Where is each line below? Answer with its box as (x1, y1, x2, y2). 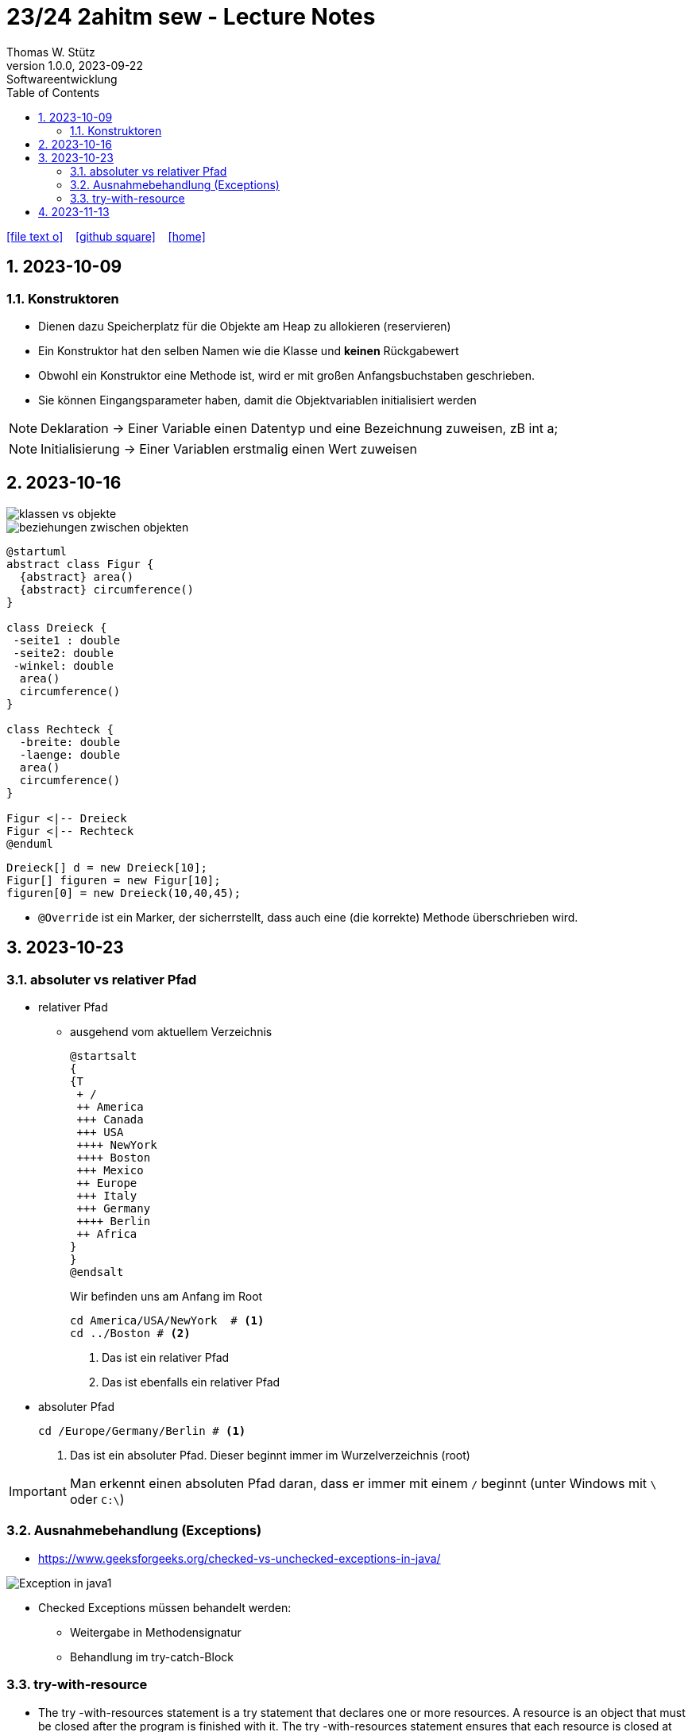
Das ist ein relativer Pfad (102, 1351, 230, 1365)
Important (9, 1483, 67, 1500)
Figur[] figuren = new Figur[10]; (6, 873, 221, 887)
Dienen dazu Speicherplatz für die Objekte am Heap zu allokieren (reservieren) (38, 319, 451, 333)
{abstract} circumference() (19, 582, 195, 596)
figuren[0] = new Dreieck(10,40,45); (6, 886, 242, 899)
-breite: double (19, 735, 121, 748)
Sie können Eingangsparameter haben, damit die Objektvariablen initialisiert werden (38, 392, 477, 407)
